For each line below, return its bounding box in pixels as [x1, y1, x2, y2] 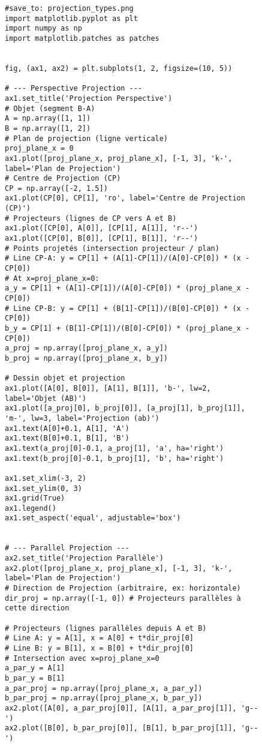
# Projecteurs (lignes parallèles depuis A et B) [5, 624, 207, 633]
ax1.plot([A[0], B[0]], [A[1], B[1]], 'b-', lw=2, [5, 384, 211, 393]
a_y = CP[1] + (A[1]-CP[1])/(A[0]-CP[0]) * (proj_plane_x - [5, 284, 250, 293]
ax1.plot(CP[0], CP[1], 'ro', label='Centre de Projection [5, 194, 245, 203]
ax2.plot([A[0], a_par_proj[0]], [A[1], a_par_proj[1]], [5, 703, 237, 712]
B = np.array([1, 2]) [5, 124, 91, 133]
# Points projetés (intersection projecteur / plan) [5, 244, 219, 253]
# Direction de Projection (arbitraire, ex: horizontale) [5, 584, 241, 593]
